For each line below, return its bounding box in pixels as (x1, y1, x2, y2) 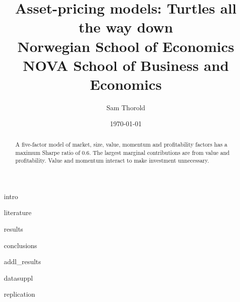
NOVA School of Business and (23, 55, 229, 75)
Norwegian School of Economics (17, 36, 234, 56)
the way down (78, 17, 173, 37)
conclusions (4, 240, 37, 250)
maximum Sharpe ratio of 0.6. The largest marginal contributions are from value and (15, 148, 230, 156)
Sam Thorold (106, 102, 146, 112)
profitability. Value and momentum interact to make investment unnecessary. (15, 156, 210, 165)
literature (4, 207, 31, 218)
